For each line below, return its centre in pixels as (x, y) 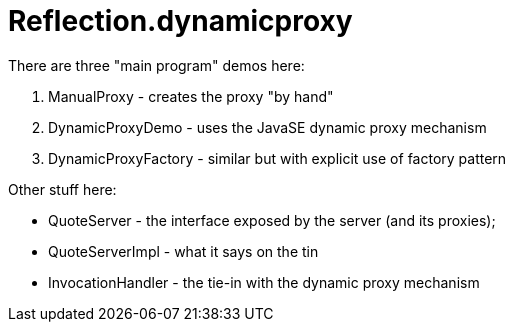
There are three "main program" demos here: (156, 65)
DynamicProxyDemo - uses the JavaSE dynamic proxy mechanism (267, 127)
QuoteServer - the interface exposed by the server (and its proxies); (272, 220)
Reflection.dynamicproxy (180, 21)
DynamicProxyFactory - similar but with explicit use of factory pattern (277, 158)
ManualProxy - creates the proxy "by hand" (191, 96)
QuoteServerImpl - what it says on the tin (183, 251)
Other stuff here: (62, 189)
